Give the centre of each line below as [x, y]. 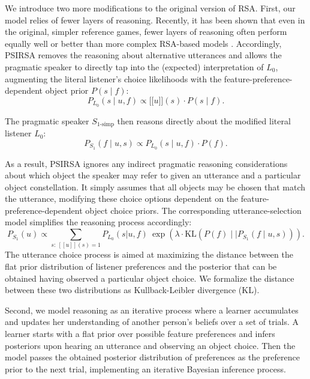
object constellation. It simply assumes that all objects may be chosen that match [155, 186]
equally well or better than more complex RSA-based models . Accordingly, [143, 43]
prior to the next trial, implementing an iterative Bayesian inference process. [145, 368]
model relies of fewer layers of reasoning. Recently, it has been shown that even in [155, 20]
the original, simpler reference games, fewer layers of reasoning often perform [146, 32]
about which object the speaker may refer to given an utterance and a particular [153, 175]
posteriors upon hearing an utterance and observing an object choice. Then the [150, 345]
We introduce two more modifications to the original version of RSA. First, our [150, 8]
